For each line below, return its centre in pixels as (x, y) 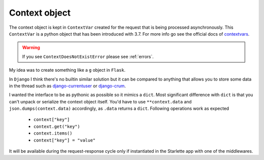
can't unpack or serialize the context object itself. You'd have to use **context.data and (100, 101)
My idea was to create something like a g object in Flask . (67, 70)
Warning (31, 48)
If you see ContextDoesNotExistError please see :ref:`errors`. (88, 57)
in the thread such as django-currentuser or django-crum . (67, 86)
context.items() (53, 133)
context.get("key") (57, 126)
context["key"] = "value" (65, 140)
